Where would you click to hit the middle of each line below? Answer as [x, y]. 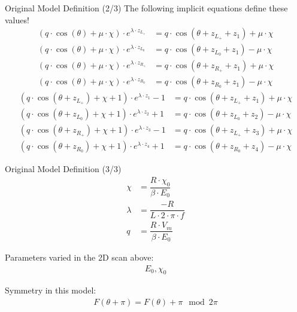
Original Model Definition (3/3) [63, 169]
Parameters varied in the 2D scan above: [79, 257]
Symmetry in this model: [51, 290]
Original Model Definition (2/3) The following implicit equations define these [146, 8]
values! [17, 19]
